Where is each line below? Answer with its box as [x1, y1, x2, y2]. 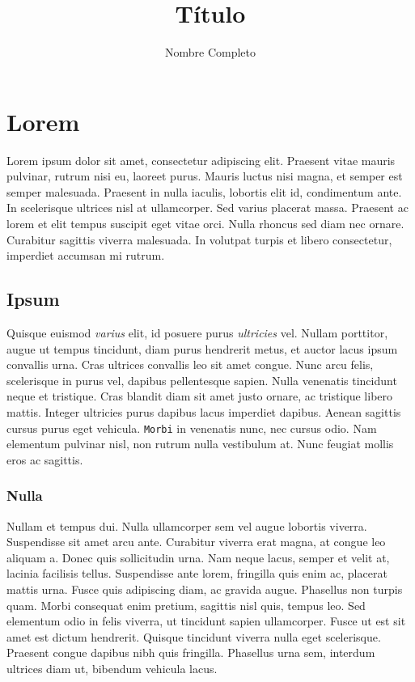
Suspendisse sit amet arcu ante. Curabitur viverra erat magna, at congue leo [6, 533, 386, 550]
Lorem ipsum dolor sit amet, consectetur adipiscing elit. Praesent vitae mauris [6, 151, 396, 168]
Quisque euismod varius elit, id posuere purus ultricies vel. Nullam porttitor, [6, 324, 388, 341]
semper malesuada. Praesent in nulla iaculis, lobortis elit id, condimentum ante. [6, 183, 402, 200]
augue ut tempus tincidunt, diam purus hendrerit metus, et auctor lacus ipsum [6, 340, 398, 357]
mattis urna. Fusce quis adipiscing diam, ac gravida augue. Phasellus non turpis [6, 581, 403, 598]
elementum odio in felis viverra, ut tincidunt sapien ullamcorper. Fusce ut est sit [6, 612, 406, 629]
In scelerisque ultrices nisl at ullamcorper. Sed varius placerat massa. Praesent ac [6, 199, 409, 216]
